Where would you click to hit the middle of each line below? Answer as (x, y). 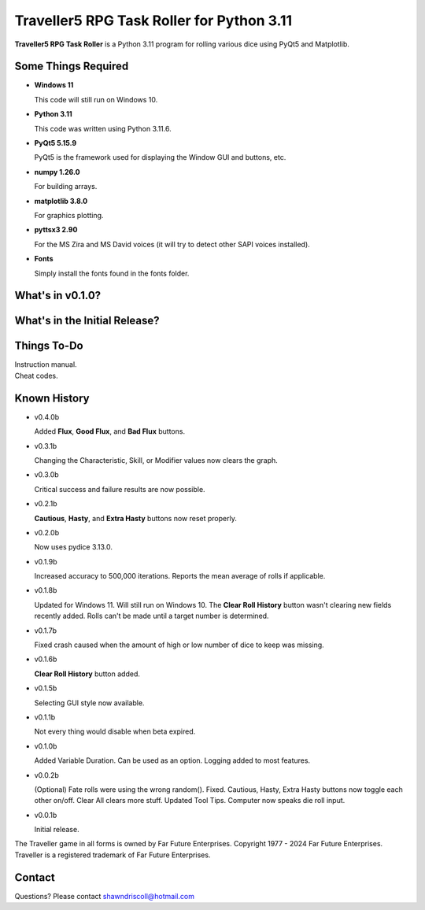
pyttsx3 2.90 (56, 230)
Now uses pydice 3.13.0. (74, 547)
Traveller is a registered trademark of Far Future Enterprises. (113, 855)
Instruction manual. (46, 364)
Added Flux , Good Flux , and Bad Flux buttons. (109, 431)
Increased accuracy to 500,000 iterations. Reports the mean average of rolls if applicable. (180, 576)
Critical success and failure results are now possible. (120, 489)
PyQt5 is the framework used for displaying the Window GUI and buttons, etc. (160, 157)
